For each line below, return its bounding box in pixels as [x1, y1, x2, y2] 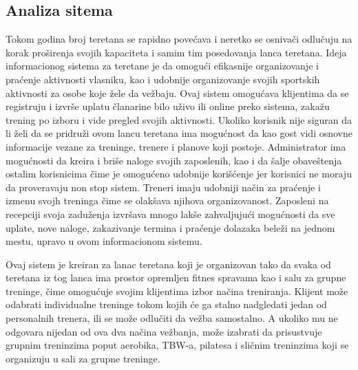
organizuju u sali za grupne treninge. [6, 351, 160, 365]
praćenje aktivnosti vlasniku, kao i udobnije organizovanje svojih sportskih [6, 72, 320, 86]
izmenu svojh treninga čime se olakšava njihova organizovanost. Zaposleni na [6, 193, 329, 208]
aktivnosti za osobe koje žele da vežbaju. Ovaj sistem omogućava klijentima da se [6, 85, 349, 100]
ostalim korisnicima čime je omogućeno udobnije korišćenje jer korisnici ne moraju [6, 166, 352, 181]
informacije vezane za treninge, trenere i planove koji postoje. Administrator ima [6, 139, 346, 153]
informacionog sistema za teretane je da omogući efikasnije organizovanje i [6, 58, 319, 73]
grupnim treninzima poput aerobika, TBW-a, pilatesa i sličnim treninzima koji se [6, 338, 349, 352]
